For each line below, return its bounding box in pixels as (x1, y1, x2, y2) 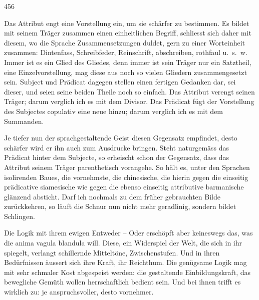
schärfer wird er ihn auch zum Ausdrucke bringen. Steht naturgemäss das (4, 142, 229, 152)
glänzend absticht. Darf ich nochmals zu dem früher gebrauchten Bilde (4, 191, 220, 201)
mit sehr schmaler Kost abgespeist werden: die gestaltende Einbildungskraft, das (4, 266, 251, 277)
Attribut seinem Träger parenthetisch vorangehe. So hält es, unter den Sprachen (4, 161, 250, 172)
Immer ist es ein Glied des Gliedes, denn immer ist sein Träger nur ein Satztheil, (4, 56, 251, 67)
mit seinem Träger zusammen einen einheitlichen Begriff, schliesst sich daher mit (4, 27, 251, 38)
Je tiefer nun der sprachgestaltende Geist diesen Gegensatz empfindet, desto (4, 132, 237, 143)
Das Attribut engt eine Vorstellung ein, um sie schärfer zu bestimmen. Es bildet (4, 17, 249, 28)
